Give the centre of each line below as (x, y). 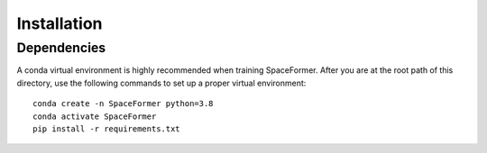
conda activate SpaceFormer (95, 116)
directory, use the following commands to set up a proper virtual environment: (161, 83)
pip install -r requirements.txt (106, 129)
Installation (60, 23)
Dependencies (61, 48)
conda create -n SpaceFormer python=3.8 (123, 104)
